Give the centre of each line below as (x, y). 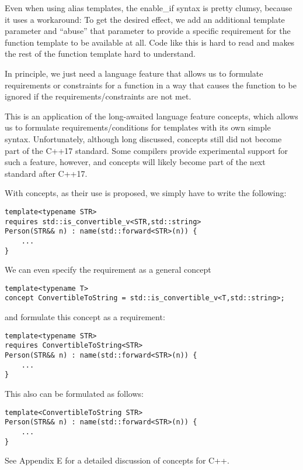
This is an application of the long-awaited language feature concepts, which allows (151, 116)
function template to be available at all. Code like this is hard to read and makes (150, 42)
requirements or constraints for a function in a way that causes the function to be (151, 85)
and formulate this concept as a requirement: (85, 317)
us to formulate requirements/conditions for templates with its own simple (138, 127)
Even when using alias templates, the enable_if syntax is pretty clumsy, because (149, 8)
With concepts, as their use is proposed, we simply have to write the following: (146, 193)
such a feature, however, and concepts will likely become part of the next (135, 162)
